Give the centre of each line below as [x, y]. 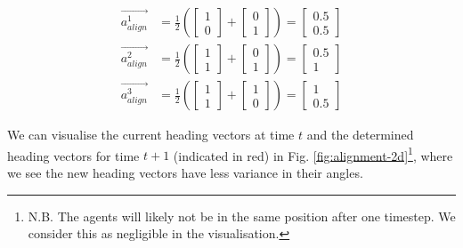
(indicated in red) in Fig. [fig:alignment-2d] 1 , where [313, 154]
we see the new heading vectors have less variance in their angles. [185, 172]
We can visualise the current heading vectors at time [151, 135]
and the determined [360, 135]
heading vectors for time [73, 155]
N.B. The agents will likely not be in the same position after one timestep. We [242, 216]
